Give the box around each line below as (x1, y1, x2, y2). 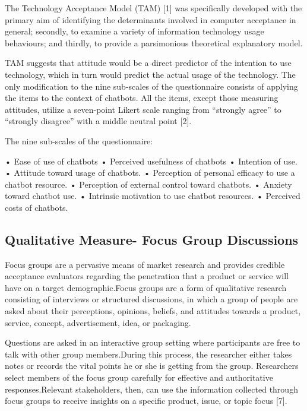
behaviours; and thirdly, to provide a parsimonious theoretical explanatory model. (5, 36, 303, 49)
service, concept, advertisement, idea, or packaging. (5, 316, 191, 328)
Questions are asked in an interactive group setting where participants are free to (5, 336, 300, 349)
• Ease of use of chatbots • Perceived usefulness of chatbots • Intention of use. (5, 154, 297, 167)
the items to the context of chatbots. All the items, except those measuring (5, 91, 278, 104)
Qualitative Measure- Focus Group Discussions (5, 230, 299, 248)
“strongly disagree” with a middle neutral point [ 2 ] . (5, 115, 192, 127)
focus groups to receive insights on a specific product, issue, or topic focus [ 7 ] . (5, 394, 287, 407)
